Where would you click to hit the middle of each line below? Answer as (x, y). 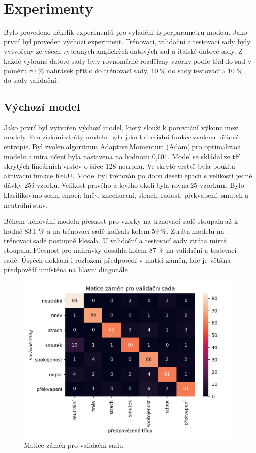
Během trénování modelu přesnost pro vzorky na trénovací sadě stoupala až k (121, 221)
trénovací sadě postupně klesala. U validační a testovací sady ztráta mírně (115, 240)
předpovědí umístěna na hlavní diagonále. (67, 269)
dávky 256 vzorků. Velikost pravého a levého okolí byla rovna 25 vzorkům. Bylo (124, 185)
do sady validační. (31, 80)
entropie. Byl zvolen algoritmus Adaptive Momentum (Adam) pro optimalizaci (123, 147)
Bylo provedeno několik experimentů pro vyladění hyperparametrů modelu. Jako (126, 32)
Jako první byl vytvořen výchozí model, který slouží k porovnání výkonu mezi (122, 127)
